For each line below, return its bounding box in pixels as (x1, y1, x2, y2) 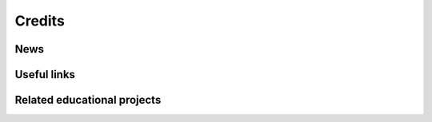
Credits (14, 12, 66, 30)
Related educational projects (14, 93, 162, 107)
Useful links (14, 68, 76, 81)
